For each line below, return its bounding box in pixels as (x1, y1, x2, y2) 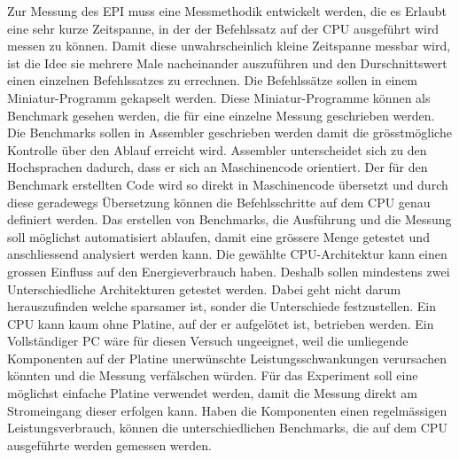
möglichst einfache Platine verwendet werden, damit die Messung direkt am (7, 384, 417, 402)
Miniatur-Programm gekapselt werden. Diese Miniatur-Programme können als (7, 88, 431, 106)
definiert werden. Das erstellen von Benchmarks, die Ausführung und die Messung (7, 210, 452, 229)
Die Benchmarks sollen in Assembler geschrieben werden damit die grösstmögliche (7, 123, 452, 142)
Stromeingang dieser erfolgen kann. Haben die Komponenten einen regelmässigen (7, 401, 447, 419)
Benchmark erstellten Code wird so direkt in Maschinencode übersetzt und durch (7, 175, 448, 193)
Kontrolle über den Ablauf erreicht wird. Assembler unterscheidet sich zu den (7, 140, 427, 159)
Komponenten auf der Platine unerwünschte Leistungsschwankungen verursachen (7, 348, 447, 367)
